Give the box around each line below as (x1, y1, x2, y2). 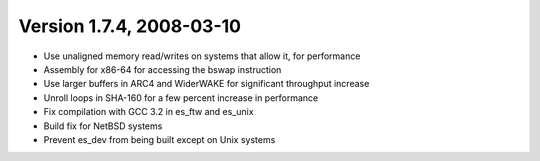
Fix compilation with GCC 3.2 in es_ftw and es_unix (43, 106, 254, 118)
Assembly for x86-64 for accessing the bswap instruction (43, 63, 282, 75)
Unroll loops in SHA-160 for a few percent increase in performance (43, 91, 319, 104)
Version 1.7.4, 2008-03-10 (18, 15, 242, 37)
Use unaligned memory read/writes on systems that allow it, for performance (43, 50, 361, 62)
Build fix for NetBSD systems (43, 120, 163, 132)
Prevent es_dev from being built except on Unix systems (43, 133, 276, 145)
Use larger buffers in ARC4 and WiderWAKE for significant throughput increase (43, 78, 370, 90)
